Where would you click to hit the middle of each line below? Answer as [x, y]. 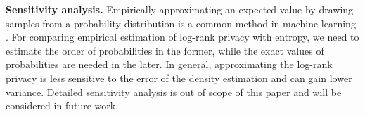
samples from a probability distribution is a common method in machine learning [181, 23]
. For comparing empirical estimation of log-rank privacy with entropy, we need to [182, 37]
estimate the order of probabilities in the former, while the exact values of [165, 50]
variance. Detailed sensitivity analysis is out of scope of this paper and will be [174, 92]
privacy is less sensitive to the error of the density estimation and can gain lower [179, 77]
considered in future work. [62, 106]
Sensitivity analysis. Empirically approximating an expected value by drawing [180, 9]
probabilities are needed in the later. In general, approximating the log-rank [169, 64]
